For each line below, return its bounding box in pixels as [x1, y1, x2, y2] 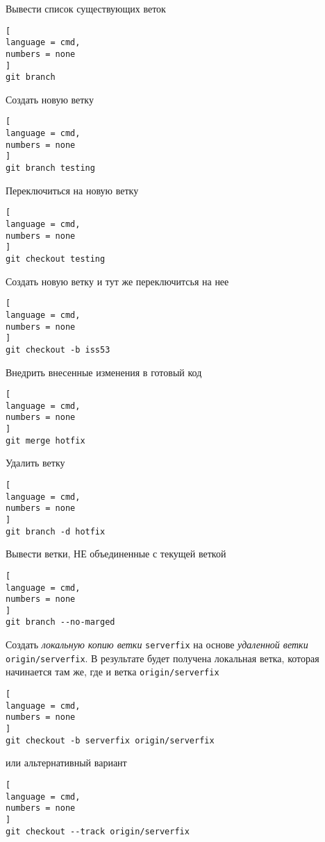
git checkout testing [6, 253, 106, 264]
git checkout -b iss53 [6, 344, 110, 355]
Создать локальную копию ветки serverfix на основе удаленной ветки [6, 637, 308, 652]
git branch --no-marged [6, 617, 115, 628]
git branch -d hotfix [6, 526, 106, 537]
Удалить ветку [6, 455, 65, 470]
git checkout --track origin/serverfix [6, 826, 190, 836]
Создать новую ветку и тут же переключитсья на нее [6, 273, 229, 288]
